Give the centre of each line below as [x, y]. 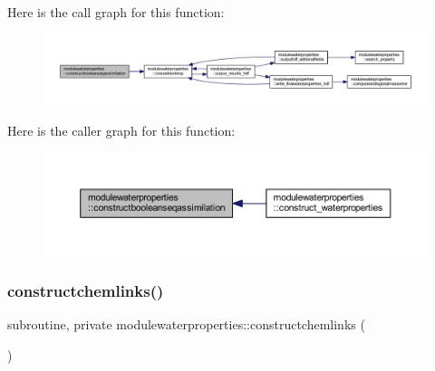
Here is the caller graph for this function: [121, 130]
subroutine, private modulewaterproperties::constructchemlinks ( [186, 324]
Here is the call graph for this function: [116, 12]
